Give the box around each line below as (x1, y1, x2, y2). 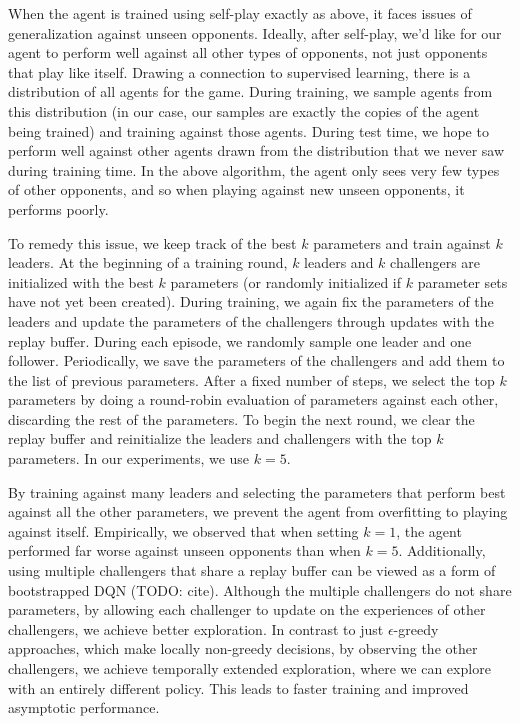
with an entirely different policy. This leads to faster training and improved (8, 677, 469, 698)
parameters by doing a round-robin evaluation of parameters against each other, (8, 389, 499, 410)
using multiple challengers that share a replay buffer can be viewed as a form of (8, 560, 496, 581)
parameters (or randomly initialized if (170, 271, 402, 292)
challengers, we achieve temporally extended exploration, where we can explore (8, 658, 491, 678)
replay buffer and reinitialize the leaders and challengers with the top (8, 428, 432, 449)
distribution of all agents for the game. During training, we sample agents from (8, 81, 493, 102)
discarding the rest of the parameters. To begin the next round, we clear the (8, 408, 475, 429)
